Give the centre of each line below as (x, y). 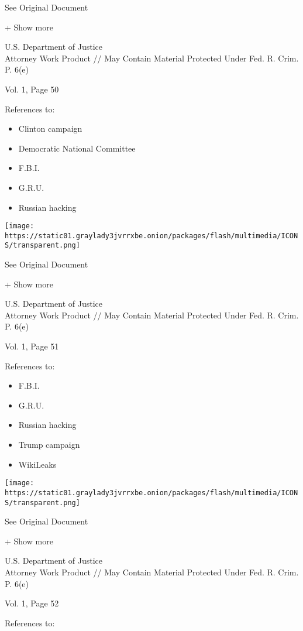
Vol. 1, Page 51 (32, 346)
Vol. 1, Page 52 (32, 603)
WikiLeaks (37, 464)
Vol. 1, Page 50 (32, 89)
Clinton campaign (50, 128)
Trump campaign (49, 445)
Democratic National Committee (77, 148)
